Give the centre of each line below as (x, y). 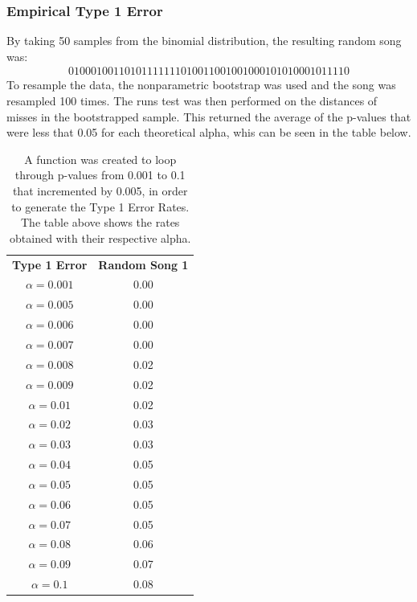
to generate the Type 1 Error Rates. (100, 206)
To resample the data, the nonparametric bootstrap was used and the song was (201, 85)
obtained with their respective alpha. (100, 238)
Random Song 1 (143, 264)
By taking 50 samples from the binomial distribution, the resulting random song (204, 41)
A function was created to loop (100, 159)
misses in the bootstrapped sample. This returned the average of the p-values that (209, 116)
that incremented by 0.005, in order (100, 190)
